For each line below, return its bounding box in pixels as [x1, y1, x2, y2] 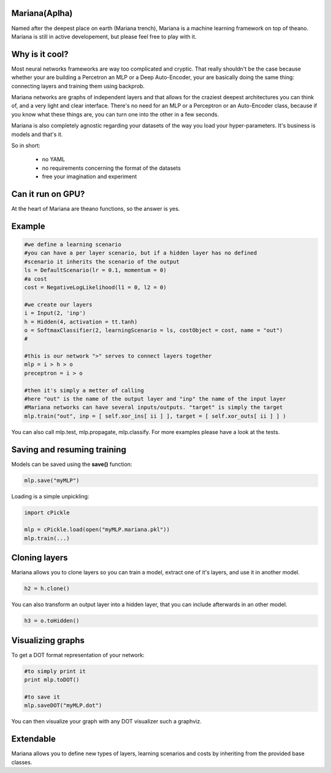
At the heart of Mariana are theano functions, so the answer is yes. [11, 205, 180, 213]
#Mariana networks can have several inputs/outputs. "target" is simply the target [24, 404, 283, 411]
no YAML [42, 156, 66, 163]
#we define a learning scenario [24, 241, 122, 248]
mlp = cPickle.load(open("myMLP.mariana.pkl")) [24, 526, 170, 533]
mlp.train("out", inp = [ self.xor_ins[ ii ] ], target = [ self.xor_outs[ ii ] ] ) [24, 413, 286, 419]
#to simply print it [24, 668, 86, 674]
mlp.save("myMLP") [24, 477, 80, 484]
